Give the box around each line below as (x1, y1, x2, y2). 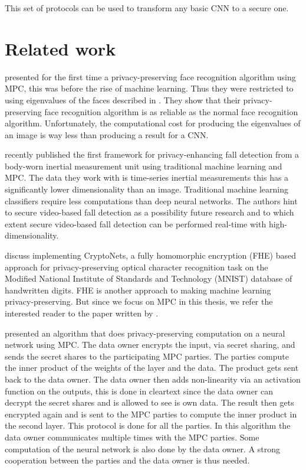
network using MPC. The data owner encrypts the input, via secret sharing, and (5, 338, 295, 351)
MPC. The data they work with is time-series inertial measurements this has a (5, 171, 289, 184)
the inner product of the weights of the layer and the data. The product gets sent (5, 361, 299, 374)
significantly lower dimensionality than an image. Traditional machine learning (5, 183, 288, 195)
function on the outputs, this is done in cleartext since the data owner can (5, 384, 273, 397)
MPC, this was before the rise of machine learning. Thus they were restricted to (5, 82, 294, 94)
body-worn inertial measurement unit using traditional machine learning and (5, 159, 282, 172)
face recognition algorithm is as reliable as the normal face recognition (44, 105, 298, 117)
